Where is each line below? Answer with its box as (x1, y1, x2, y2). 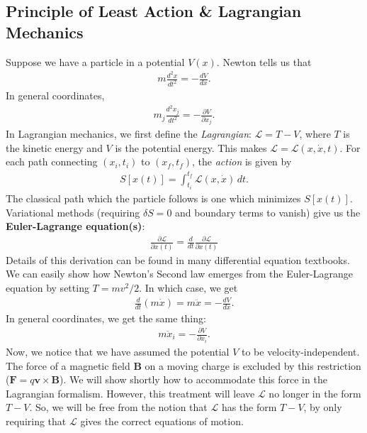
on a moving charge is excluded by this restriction (145, 358, 361, 373)
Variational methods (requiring (6, 204, 140, 219)
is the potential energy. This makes (115, 140, 267, 155)
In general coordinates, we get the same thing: (6, 310, 206, 325)
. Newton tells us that (216, 54, 312, 69)
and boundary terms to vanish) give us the (175, 204, 361, 219)
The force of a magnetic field (6, 358, 130, 373)
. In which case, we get (139, 280, 238, 295)
